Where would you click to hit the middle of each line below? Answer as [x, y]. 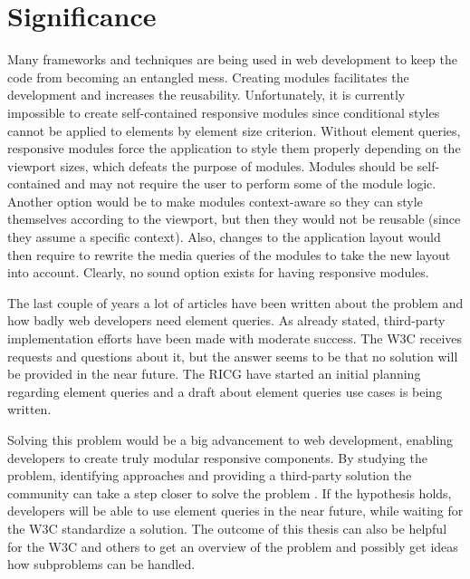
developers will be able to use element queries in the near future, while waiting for [235, 511]
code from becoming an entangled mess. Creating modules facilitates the [208, 77]
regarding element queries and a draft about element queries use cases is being [225, 391]
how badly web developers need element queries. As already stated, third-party [226, 320]
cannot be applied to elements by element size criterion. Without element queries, [234, 130]
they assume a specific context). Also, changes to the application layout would [224, 237]
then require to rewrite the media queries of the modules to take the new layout [229, 254]
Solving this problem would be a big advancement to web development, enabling [230, 439]
